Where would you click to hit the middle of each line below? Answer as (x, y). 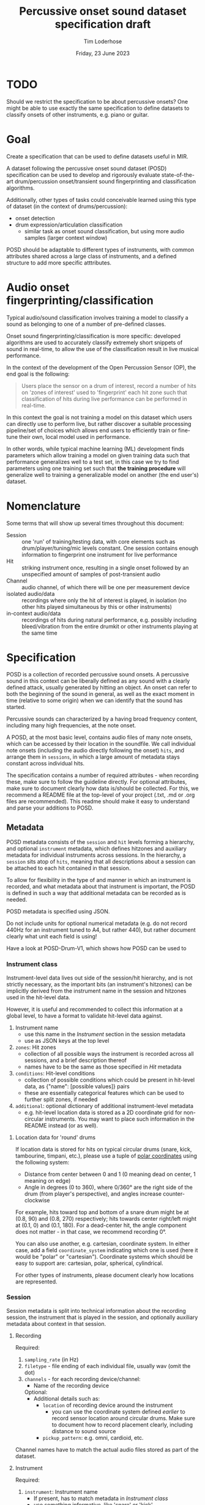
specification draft (103, 24)
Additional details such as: (66, 1398)
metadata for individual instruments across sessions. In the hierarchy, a (96, 855)
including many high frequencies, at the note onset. (71, 725)
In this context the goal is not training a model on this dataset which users (99, 417)
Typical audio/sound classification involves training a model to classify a (97, 317)
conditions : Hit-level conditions (55, 1073)
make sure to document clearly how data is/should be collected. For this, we (102, 788)
